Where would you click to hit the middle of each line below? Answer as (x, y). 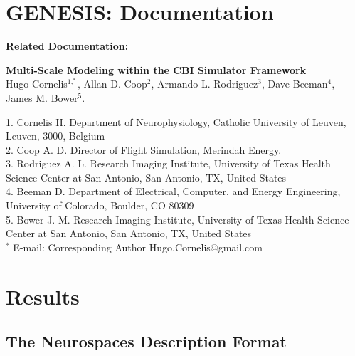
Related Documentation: (67, 46)
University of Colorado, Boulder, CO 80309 (100, 205)
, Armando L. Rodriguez (205, 84)
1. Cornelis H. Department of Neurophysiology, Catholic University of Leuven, (176, 121)
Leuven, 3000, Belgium (55, 136)
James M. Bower (42, 97)
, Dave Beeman (295, 84)
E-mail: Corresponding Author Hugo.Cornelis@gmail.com (138, 247)
